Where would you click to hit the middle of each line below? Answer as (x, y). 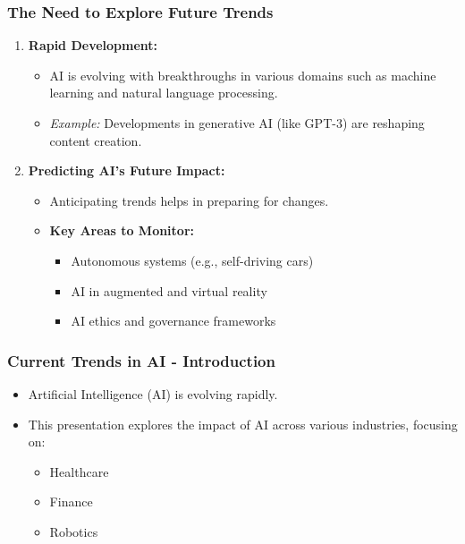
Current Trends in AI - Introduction (141, 360)
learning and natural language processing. (164, 93)
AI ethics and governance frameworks (173, 321)
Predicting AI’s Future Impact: (127, 170)
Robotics (74, 531)
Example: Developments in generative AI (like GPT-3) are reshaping (237, 123)
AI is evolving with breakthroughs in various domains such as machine (243, 75)
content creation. (96, 140)
